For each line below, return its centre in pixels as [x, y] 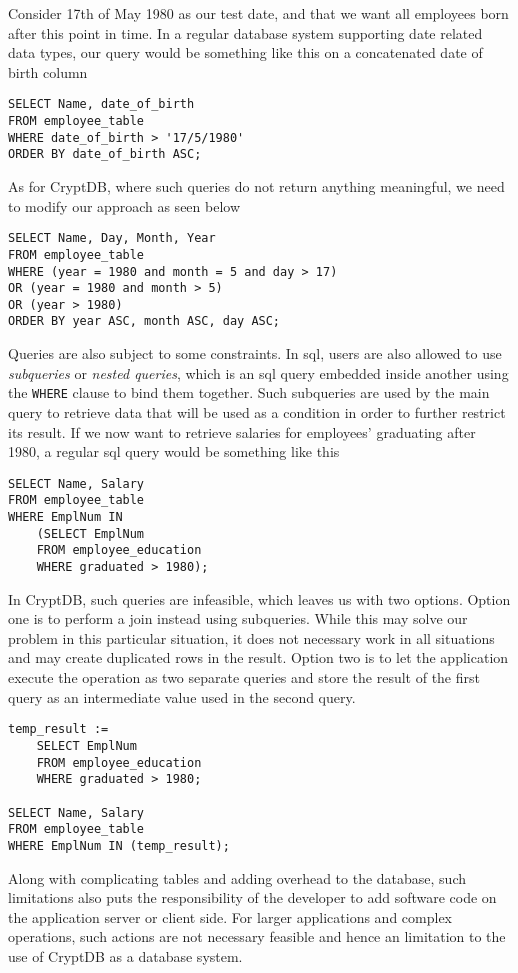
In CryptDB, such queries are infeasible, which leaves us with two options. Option [259, 598]
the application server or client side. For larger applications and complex [230, 916]
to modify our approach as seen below [124, 205]
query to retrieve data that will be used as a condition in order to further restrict [257, 411]
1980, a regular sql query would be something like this [174, 451]
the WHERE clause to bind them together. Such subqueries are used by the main [249, 392]
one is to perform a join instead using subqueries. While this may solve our [238, 618]
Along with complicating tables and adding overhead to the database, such [237, 877]
